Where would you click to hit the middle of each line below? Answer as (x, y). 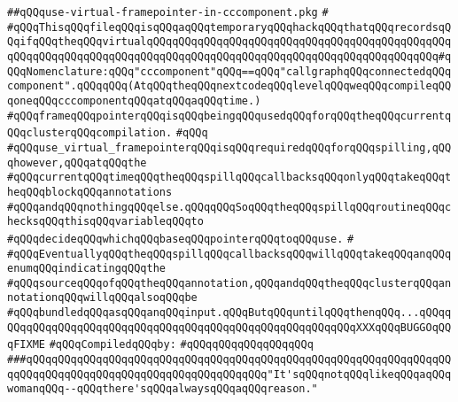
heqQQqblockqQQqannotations (90, 192)
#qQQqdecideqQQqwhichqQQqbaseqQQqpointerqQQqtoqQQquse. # (181, 239)
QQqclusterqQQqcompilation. (90, 133)
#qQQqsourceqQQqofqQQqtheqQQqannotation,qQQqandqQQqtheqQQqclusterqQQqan (229, 283)
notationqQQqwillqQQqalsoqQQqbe (102, 298)
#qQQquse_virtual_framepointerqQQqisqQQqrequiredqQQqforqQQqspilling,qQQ (229, 147)
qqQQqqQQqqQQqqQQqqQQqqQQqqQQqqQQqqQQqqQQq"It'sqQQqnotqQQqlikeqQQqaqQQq (229, 374)
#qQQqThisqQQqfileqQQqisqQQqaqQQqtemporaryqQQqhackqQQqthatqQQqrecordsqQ (229, 27)
